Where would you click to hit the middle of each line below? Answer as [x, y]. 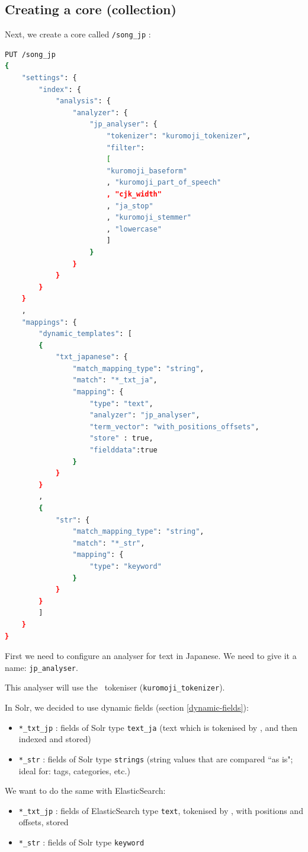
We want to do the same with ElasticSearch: [85, 791]
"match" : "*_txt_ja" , [115, 380]
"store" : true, [121, 438]
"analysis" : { [83, 101]
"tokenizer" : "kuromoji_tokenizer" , [179, 136]
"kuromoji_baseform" [147, 171]
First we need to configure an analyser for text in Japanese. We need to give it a [151, 656]
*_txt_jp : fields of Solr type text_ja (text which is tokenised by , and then [158, 727]
